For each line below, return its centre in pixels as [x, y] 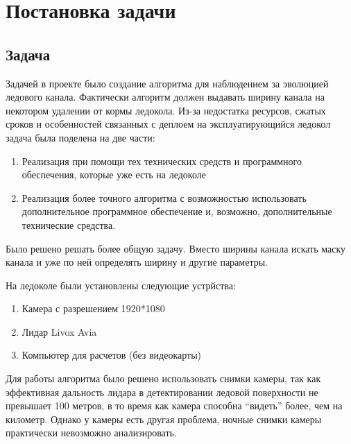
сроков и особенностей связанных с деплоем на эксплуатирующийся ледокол [168, 124]
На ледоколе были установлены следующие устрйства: [121, 285]
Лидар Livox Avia [59, 331]
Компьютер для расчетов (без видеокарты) [111, 355]
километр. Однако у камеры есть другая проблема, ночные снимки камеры [164, 419]
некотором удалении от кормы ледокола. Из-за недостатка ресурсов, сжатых [166, 110]
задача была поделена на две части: [80, 137]
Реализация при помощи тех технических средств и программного [162, 161]
